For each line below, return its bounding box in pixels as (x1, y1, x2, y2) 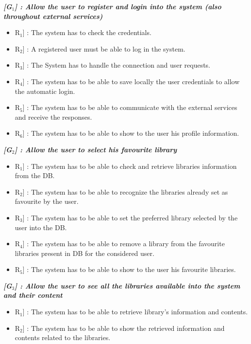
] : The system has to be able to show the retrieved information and (22, 323, 225, 333)
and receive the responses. (15, 111, 92, 122)
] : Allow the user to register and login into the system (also (15, 1, 221, 11)
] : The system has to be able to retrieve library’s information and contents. (22, 307, 248, 317)
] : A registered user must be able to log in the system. (22, 43, 185, 54)
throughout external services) (3, 11, 103, 21)
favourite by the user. (15, 196, 79, 206)
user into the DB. (15, 222, 67, 232)
